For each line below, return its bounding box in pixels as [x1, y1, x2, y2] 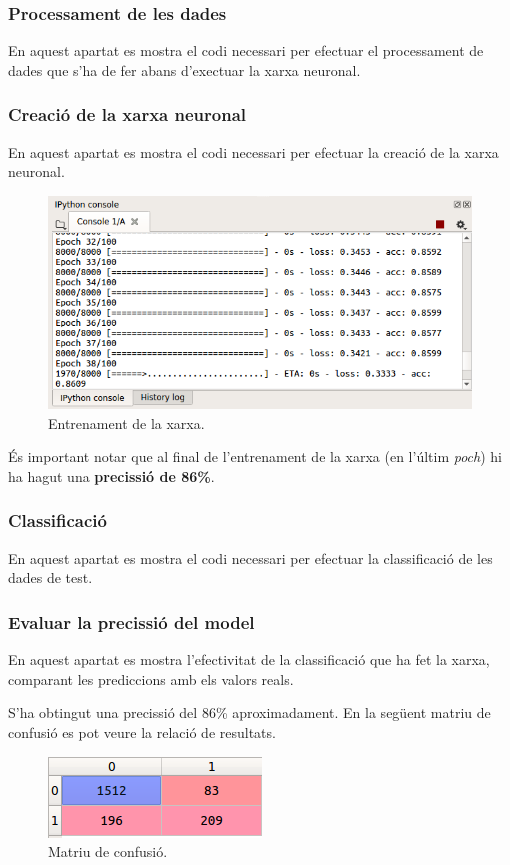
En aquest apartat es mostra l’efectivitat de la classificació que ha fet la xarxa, [8, 649, 490, 670]
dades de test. [8, 567, 93, 588]
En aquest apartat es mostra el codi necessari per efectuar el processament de [8, 40, 484, 61]
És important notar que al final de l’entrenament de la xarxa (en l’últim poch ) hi [8, 446, 503, 467]
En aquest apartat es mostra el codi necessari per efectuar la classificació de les [8, 547, 493, 568]
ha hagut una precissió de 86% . [8, 465, 215, 486]
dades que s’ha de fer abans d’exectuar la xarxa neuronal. [8, 59, 361, 80]
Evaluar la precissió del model [8, 609, 255, 634]
